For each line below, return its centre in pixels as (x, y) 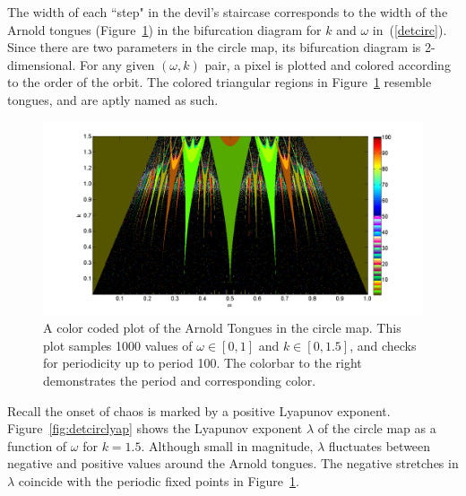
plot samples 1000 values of (118, 345)
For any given (117, 64)
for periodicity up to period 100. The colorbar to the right (203, 363)
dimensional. (42, 64)
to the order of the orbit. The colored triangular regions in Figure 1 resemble (220, 82)
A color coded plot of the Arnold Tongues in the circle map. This (222, 328)
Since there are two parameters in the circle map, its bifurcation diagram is (214, 47)
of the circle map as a (377, 428)
